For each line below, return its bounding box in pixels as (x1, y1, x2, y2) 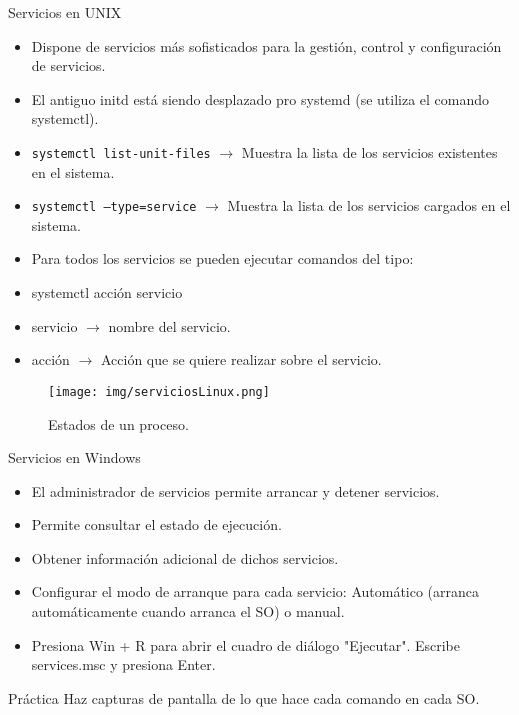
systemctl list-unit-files (31, 146, 211, 161)
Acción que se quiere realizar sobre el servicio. (100, 349, 382, 370)
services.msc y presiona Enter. (31, 654, 216, 675)
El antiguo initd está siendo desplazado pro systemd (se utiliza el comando (31, 88, 490, 109)
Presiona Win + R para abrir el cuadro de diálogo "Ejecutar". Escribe (31, 634, 461, 655)
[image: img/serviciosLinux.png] (48, 384, 270, 399)
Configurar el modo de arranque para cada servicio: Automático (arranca (31, 581, 480, 602)
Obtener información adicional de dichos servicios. (31, 547, 339, 568)
